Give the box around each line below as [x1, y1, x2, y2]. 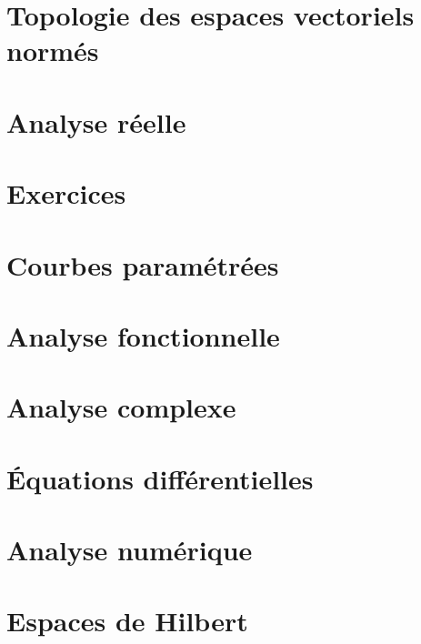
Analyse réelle [6, 103, 186, 140]
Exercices [6, 175, 126, 212]
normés [6, 32, 99, 69]
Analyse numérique [6, 531, 253, 568]
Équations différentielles [6, 459, 314, 497]
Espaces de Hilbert [6, 602, 248, 639]
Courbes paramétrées [6, 246, 279, 283]
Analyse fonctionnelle [6, 317, 280, 354]
